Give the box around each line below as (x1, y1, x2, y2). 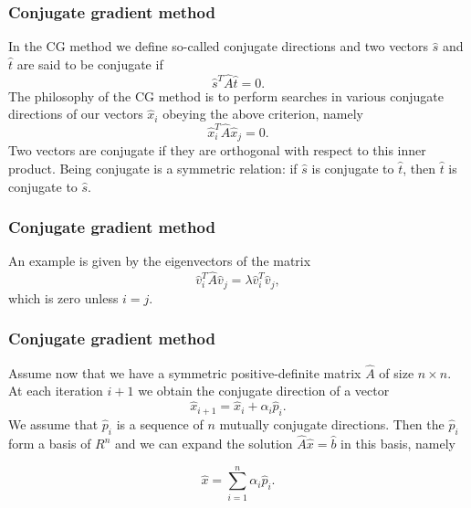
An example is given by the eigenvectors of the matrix (8, 251, 311, 270)
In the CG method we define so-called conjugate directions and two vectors (8, 37, 429, 56)
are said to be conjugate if (16, 54, 163, 73)
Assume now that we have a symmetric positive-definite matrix (8, 363, 361, 382)
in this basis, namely (340, 434, 455, 452)
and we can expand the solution (115, 434, 293, 452)
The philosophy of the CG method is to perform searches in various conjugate (8, 86, 445, 105)
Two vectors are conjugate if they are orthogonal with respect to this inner (8, 141, 426, 160)
